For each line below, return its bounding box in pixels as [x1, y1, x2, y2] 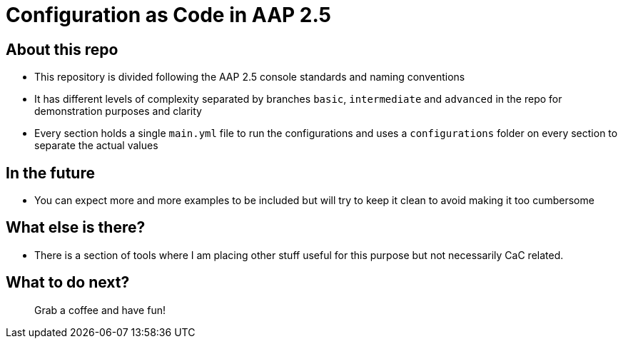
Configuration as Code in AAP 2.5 [6, 3, 332, 27]
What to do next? [6, 273, 130, 292]
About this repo [6, 40, 118, 59]
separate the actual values [34, 139, 158, 152]
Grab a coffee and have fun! [34, 303, 166, 316]
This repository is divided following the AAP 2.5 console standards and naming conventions [34, 71, 465, 84]
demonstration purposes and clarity [34, 105, 202, 118]
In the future [6, 163, 95, 182]
